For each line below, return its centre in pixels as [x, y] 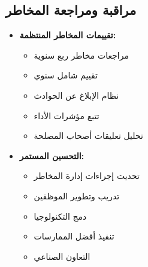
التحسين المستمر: [52, 155]
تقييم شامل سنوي [66, 75]
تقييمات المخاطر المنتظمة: [68, 35]
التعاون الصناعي [62, 256]
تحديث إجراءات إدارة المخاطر [87, 176]
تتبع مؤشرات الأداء [67, 115]
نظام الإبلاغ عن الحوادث [76, 95]
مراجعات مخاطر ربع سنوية [81, 55]
